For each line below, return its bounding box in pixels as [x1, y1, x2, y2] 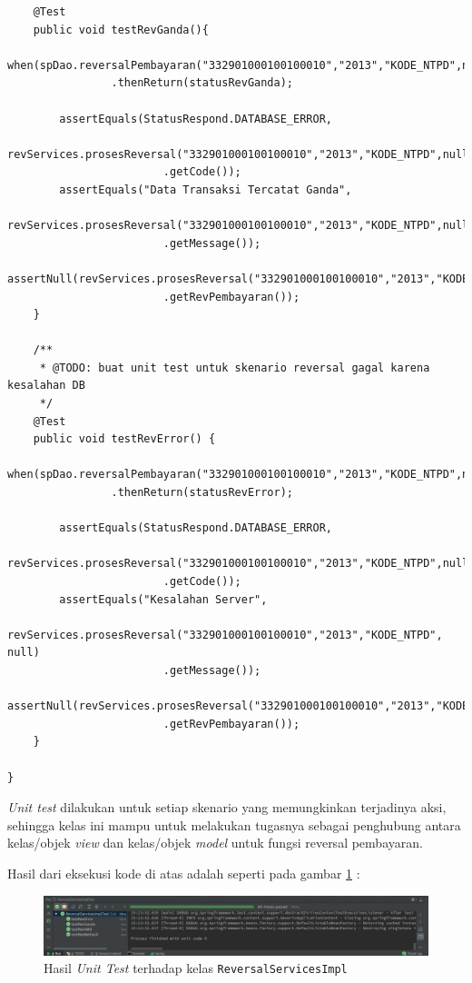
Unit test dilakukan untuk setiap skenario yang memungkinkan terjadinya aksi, [7, 798, 447, 817]
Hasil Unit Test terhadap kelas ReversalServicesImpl [44, 958, 348, 978]
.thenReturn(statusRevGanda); [111, 76, 293, 90]
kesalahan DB [7, 379, 85, 392]
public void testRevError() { [33, 432, 216, 446]
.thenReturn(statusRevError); [111, 486, 293, 500]
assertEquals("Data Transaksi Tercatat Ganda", [59, 183, 352, 196]
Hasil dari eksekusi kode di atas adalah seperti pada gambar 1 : [7, 863, 360, 882]
